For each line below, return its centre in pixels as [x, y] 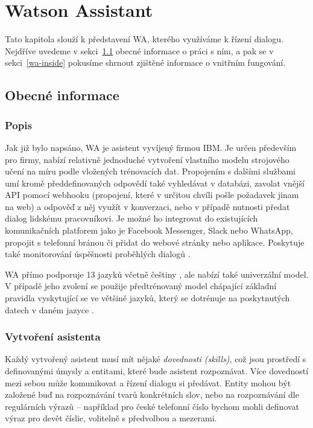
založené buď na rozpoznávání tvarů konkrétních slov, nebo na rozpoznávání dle [152, 394]
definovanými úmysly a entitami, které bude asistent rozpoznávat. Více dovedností [157, 371]
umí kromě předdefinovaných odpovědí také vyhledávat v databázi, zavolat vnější [155, 183]
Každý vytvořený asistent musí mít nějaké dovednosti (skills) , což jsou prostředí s [156, 359]
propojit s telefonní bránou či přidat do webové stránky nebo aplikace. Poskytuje [155, 242]
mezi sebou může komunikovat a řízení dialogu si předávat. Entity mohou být [148, 382]
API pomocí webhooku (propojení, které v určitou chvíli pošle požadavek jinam [152, 195]
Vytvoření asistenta [53, 337]
